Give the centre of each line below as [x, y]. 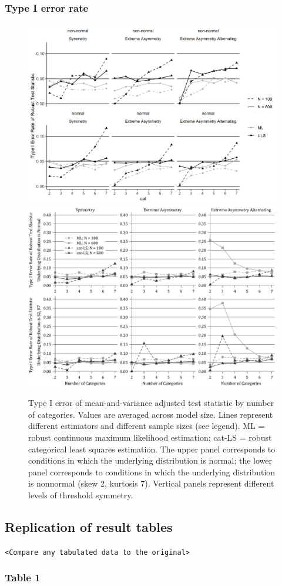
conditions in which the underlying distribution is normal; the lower [150, 460]
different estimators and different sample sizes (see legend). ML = [147, 426]
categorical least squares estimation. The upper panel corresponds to [152, 449]
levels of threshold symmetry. [81, 495]
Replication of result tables [89, 526]
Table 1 [23, 577]
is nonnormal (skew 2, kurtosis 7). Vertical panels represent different [151, 483]
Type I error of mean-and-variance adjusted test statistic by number [151, 403]
